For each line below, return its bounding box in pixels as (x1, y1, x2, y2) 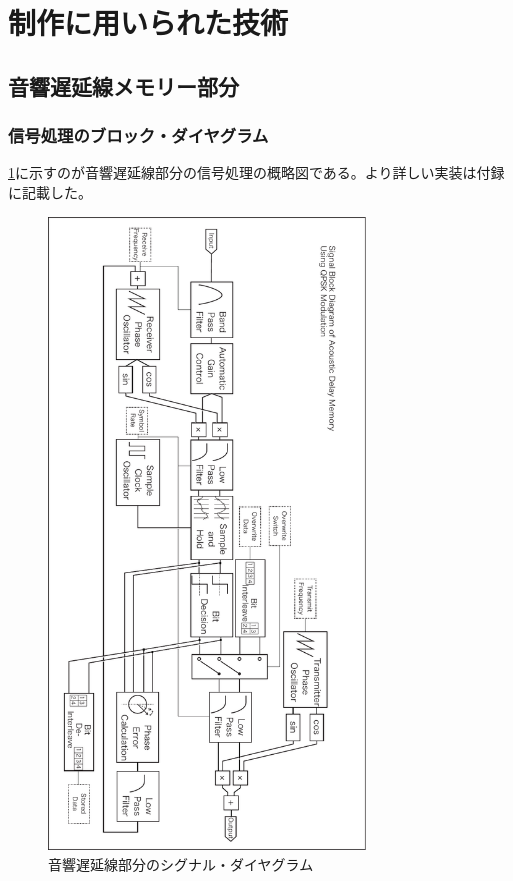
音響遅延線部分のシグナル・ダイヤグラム (48, 853, 314, 874)
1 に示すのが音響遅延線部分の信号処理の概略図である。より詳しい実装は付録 (8, 162, 505, 183)
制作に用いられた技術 (8, 2, 289, 43)
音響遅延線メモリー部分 (8, 70, 239, 101)
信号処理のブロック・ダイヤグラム (8, 123, 269, 148)
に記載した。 (8, 181, 92, 202)
